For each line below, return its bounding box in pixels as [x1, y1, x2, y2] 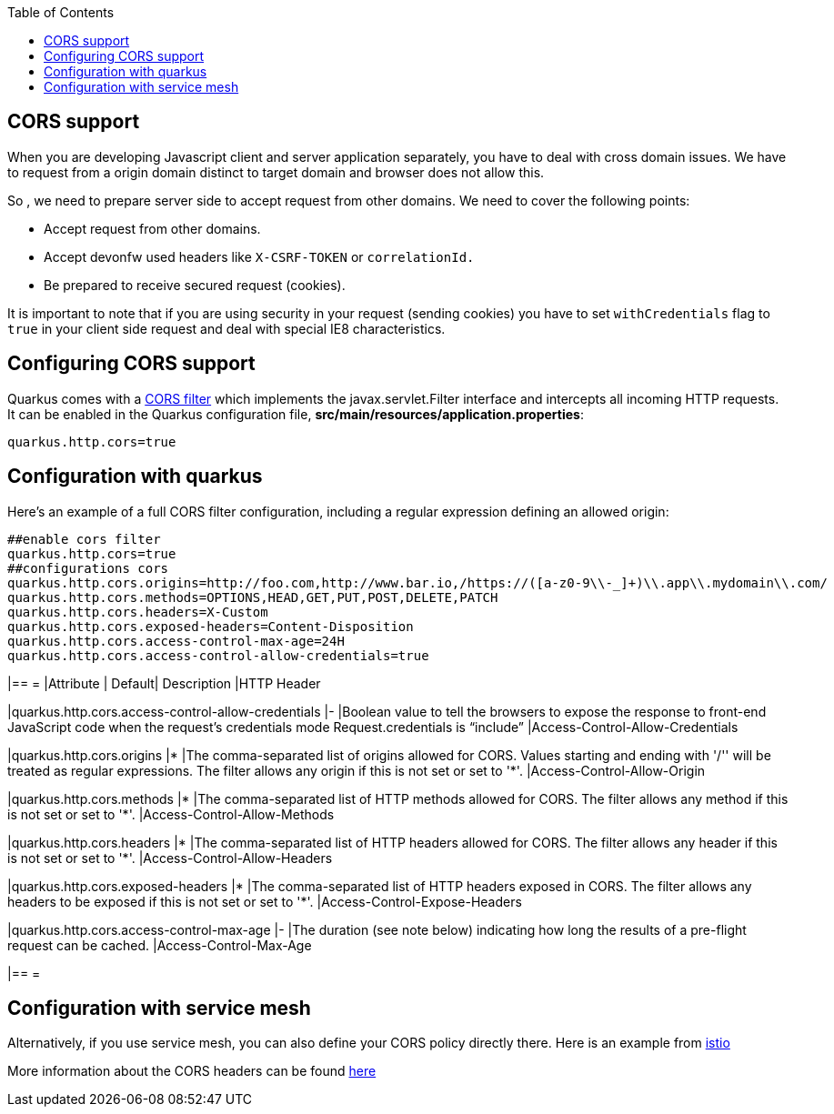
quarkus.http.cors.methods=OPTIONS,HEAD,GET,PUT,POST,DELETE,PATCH [7, 589, 498, 605]
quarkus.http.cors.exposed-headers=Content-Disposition [7, 618, 414, 634]
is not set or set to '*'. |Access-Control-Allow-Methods [7, 806, 335, 822]
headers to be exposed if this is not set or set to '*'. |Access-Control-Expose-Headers [7, 893, 522, 909]
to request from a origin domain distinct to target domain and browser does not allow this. [7, 164, 545, 180]
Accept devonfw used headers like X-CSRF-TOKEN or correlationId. [44, 248, 475, 265]
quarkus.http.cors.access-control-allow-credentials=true [7, 647, 429, 663]
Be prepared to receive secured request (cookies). [44, 276, 346, 293]
